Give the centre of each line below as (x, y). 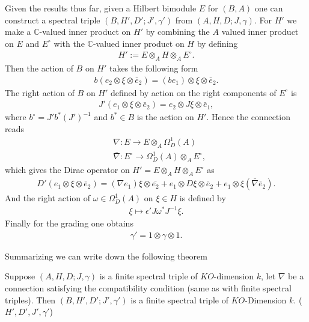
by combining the (178, 32)
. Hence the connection (248, 117)
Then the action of (39, 68)
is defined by (203, 198)
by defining (217, 43)
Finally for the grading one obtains (69, 223)
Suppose (20, 276)
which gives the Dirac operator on (67, 170)
